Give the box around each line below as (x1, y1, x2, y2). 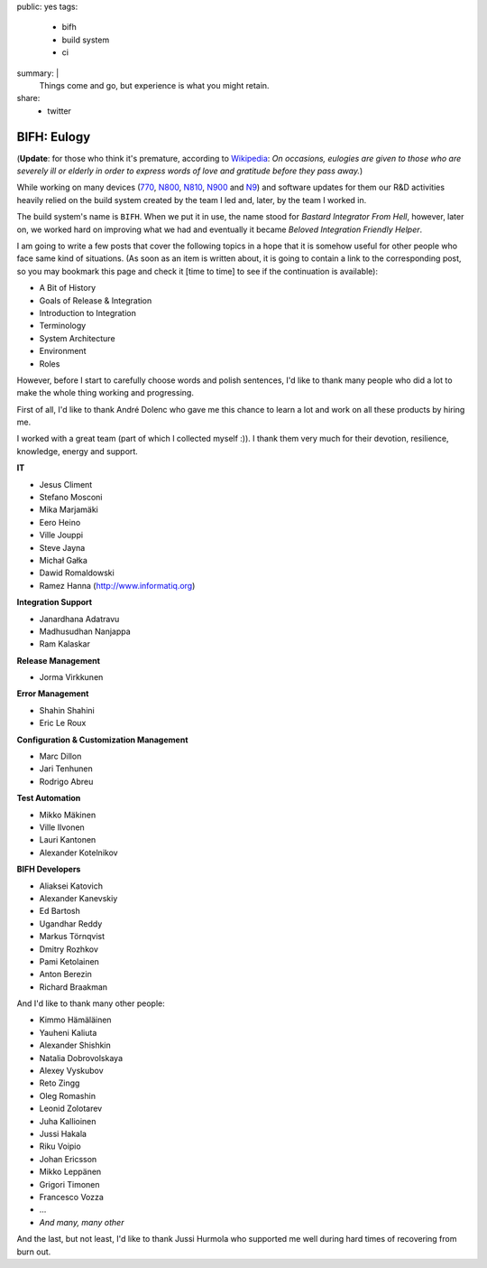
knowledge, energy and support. (16, 445, 139, 456)
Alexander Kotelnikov (39, 847, 118, 858)
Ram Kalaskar (39, 639, 90, 649)
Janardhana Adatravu (39, 613, 120, 624)
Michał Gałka (39, 555, 87, 565)
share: (16, 93, 41, 104)
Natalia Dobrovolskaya (39, 1052, 124, 1063)
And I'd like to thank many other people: (16, 998, 166, 1009)
